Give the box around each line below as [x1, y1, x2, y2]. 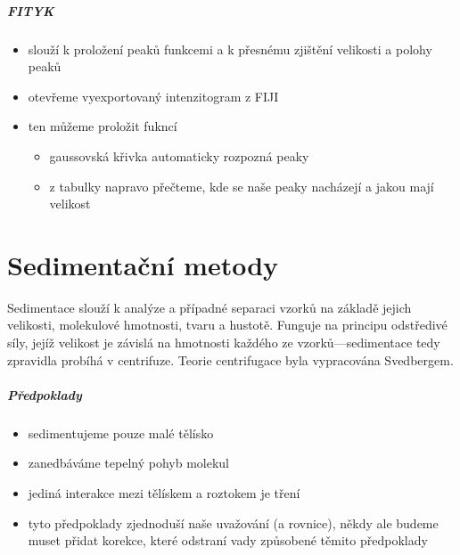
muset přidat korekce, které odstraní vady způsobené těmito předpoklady [28, 531, 428, 550]
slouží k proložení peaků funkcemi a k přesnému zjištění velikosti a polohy [28, 39, 432, 58]
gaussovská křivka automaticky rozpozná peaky [49, 146, 309, 165]
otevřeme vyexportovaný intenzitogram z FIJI [28, 86, 279, 105]
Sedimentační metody [7, 246, 279, 282]
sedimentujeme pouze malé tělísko [28, 423, 214, 442]
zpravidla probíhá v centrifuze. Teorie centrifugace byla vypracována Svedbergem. [7, 350, 454, 369]
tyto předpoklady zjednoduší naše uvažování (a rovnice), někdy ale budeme [28, 513, 439, 532]
